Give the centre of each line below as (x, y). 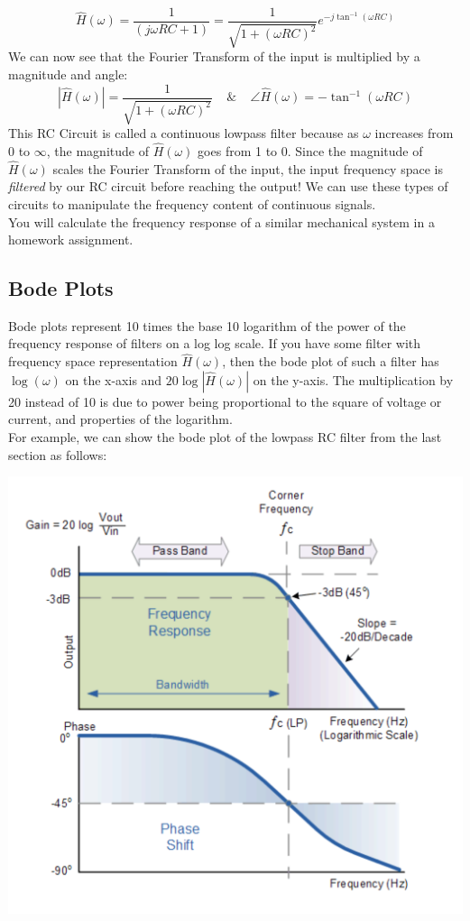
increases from (414, 133)
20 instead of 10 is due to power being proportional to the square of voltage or (225, 401)
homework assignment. (71, 239)
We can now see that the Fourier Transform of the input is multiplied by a (214, 56)
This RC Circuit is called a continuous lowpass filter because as (184, 133)
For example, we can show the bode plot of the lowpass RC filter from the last (225, 437)
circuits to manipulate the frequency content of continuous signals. (192, 203)
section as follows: (58, 454)
